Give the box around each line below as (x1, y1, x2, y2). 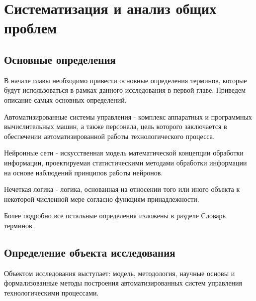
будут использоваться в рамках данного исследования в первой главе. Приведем (4, 85, 246, 95)
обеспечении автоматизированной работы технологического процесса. (4, 131, 215, 141)
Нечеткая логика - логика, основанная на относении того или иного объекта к (4, 184, 240, 194)
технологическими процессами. (4, 287, 99, 298)
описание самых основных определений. (4, 94, 127, 105)
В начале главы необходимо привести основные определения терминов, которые (4, 75, 247, 85)
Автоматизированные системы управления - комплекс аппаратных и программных (4, 111, 252, 122)
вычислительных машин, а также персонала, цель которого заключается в (4, 121, 227, 132)
